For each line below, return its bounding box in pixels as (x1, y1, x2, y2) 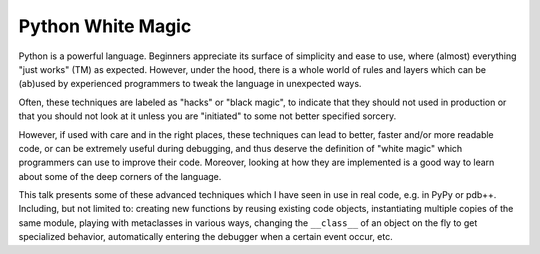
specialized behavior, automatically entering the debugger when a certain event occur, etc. (18, 231, 394, 243)
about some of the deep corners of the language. (18, 170, 222, 182)
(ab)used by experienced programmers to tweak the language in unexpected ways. (18, 78, 362, 90)
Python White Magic (18, 15, 192, 37)
